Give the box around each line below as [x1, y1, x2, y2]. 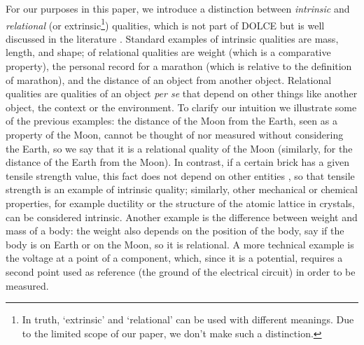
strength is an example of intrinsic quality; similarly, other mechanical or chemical [6, 182, 358, 197]
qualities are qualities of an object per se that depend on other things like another [6, 86, 358, 101]
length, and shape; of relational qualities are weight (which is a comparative [6, 45, 331, 59]
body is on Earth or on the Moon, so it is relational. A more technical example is [6, 237, 354, 251]
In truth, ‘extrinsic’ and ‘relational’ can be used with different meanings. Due [22, 312, 354, 327]
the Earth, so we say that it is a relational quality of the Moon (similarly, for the [6, 141, 353, 155]
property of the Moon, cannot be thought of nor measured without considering [6, 127, 344, 141]
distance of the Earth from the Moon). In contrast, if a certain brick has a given [6, 155, 350, 169]
